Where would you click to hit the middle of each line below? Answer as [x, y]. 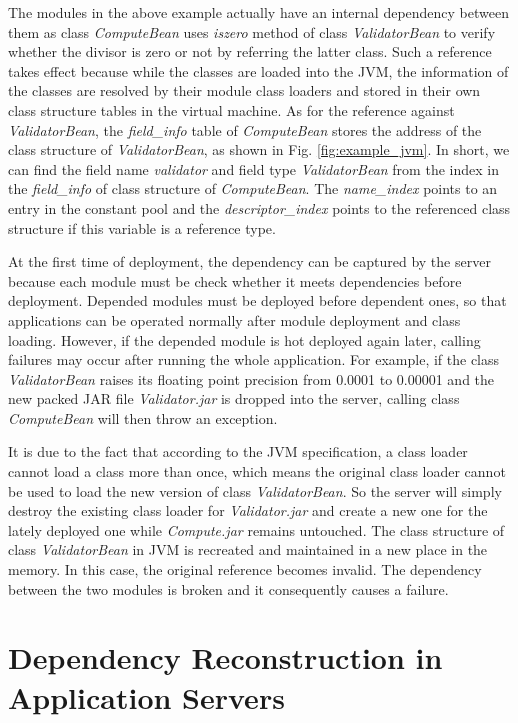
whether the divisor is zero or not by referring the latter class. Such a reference [250, 51]
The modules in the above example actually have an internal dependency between [258, 12]
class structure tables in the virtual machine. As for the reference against [231, 109]
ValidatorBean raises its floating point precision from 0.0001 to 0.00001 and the [251, 378]
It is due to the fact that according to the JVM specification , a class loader [238, 451]
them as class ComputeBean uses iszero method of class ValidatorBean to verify [252, 31]
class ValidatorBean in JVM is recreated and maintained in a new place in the [248, 549]
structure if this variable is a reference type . [142, 227]
